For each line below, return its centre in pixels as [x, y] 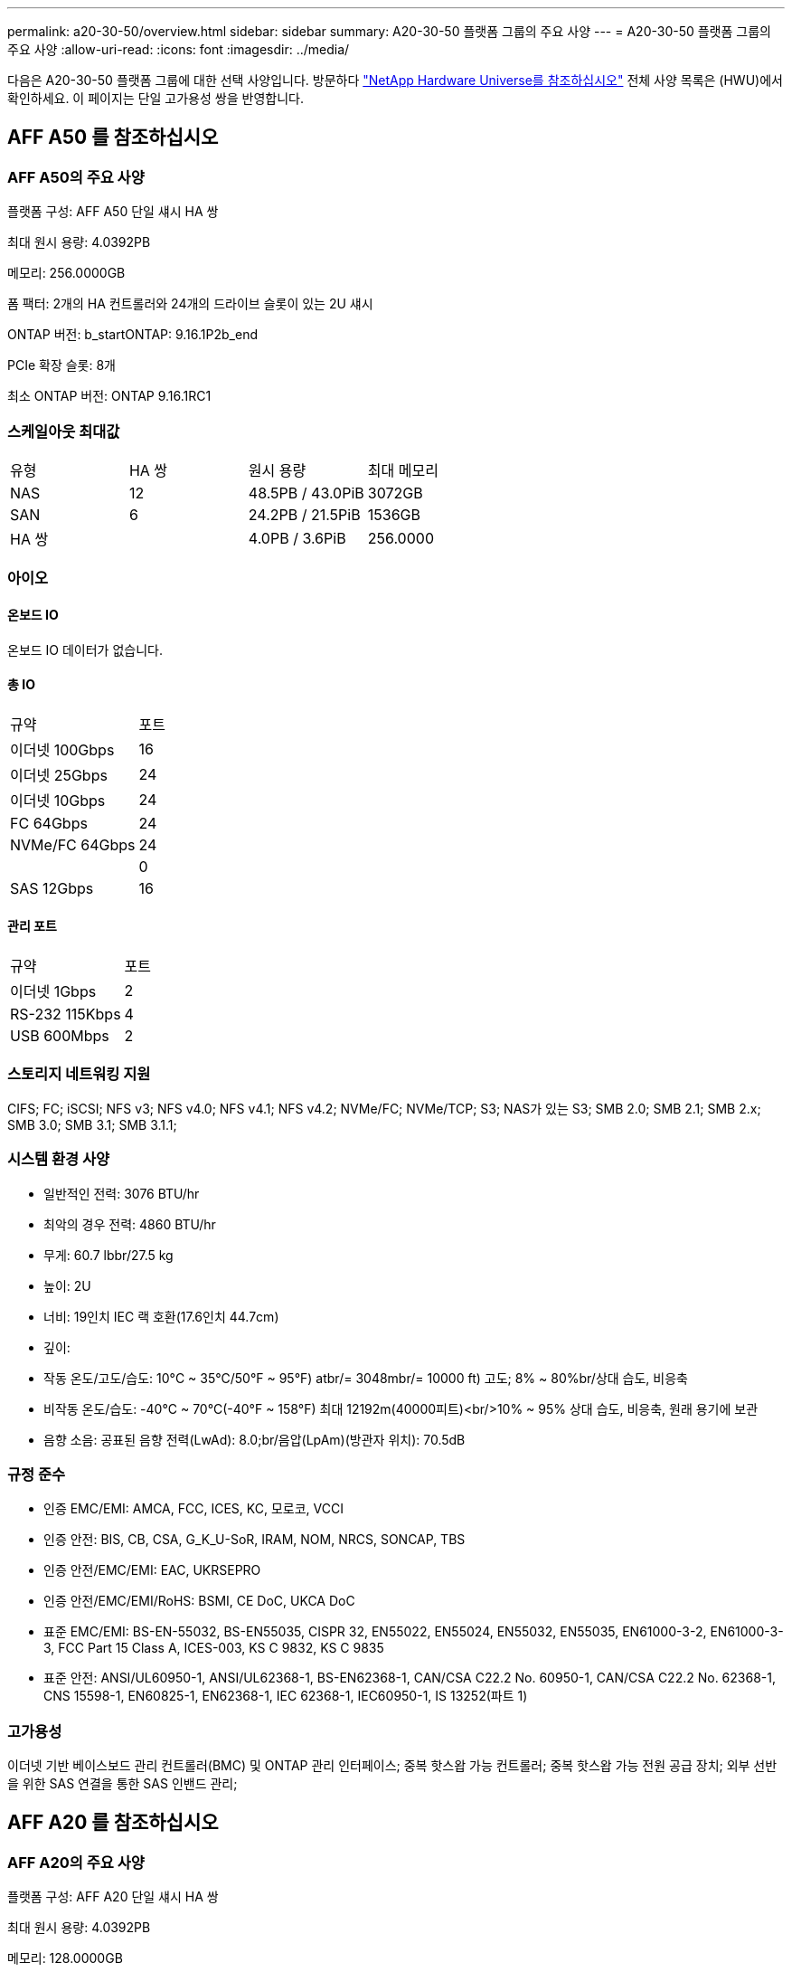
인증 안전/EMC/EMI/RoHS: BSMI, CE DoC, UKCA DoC [199, 1601]
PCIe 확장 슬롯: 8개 [61, 365]
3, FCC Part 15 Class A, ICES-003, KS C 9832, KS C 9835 [214, 1648]
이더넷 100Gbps [62, 749]
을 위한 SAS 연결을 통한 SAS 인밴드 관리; [123, 1783]
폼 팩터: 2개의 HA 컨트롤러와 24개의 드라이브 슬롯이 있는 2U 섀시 [190, 304]
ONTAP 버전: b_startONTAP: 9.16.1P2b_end [132, 335]
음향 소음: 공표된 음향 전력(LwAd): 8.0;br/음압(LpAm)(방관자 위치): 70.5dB [255, 1439]
